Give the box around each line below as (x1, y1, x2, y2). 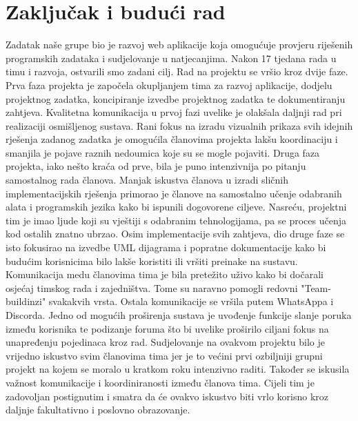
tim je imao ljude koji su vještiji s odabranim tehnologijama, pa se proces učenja (6, 213, 346, 227)
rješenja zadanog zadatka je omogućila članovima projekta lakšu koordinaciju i (6, 132, 338, 146)
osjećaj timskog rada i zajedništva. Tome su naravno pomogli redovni (6, 280, 298, 295)
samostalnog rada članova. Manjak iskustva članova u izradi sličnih (6, 173, 288, 187)
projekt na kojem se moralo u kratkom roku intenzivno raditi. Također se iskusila (6, 362, 350, 376)
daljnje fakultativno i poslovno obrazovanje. (6, 402, 190, 417)
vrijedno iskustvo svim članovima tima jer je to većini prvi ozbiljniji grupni (6, 348, 323, 362)
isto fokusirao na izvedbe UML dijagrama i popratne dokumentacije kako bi (6, 240, 326, 255)
